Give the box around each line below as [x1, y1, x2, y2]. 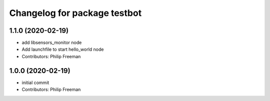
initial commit [21, 80, 49, 86]
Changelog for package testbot [9, 7, 142, 18]
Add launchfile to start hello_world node [21, 46, 104, 52]
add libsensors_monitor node [21, 40, 82, 46]
